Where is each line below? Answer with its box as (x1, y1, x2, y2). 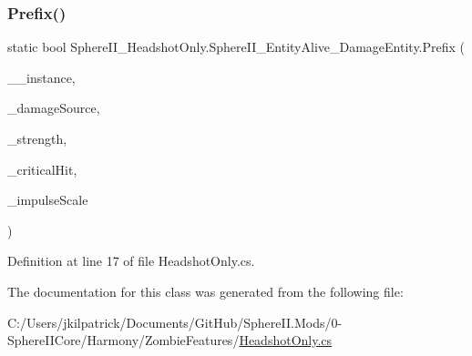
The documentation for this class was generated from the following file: (7, 281, 404, 300)
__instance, (7, 67, 76, 86)
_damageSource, (7, 98, 100, 117)
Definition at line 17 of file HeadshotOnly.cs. (7, 251, 255, 270)
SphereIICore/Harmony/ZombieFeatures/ (7, 331, 240, 350)
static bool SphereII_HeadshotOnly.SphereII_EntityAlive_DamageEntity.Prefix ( (7, 37, 466, 56)
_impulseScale (7, 190, 88, 209)
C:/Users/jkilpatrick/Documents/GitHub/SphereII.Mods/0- (7, 312, 343, 331)
